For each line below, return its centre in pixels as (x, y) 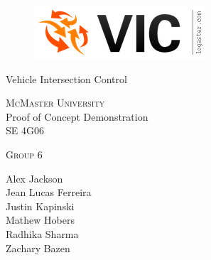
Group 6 (24, 154)
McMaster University (55, 103)
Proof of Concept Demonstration (77, 116)
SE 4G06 (25, 130)
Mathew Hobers (40, 220)
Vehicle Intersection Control (66, 78)
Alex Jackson (34, 178)
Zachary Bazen (38, 248)
